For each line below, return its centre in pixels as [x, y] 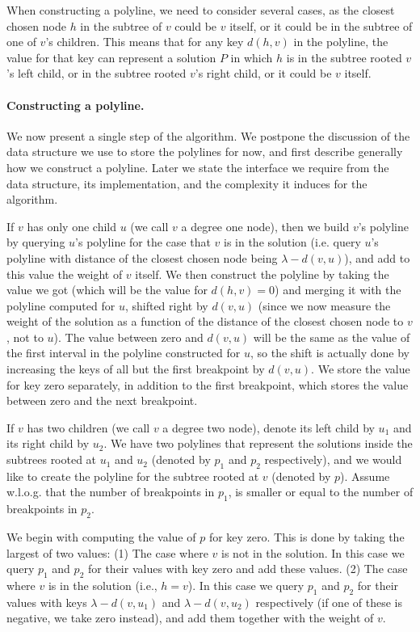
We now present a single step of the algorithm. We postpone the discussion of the [208, 135]
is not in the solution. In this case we [313, 552]
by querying [36, 242]
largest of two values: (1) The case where [107, 552]
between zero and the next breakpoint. [102, 400]
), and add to [377, 257]
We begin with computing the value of [101, 537]
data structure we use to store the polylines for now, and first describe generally [205, 152]
